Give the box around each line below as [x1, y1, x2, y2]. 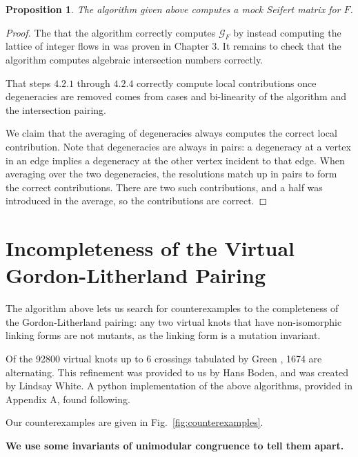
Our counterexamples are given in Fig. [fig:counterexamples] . [6, 415, 263, 429]
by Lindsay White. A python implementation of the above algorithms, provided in [6, 378, 352, 393]
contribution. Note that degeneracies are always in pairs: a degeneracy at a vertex [6, 139, 351, 153]
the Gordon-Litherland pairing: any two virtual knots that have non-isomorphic [6, 314, 342, 329]
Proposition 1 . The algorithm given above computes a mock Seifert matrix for [6, 2, 341, 16]
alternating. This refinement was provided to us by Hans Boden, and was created [6, 364, 348, 379]
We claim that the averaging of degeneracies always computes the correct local [6, 126, 337, 140]
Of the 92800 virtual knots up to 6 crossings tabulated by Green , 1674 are [6, 351, 322, 366]
